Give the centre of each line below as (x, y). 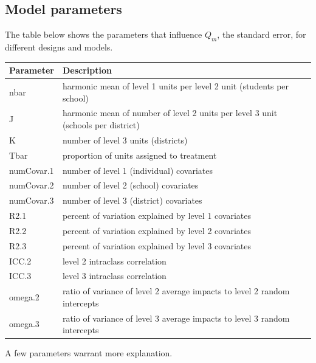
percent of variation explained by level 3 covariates (157, 245)
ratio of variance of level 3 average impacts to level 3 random (176, 318)
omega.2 (24, 297)
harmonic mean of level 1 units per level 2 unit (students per (176, 85)
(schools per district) (101, 124)
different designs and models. (59, 47)
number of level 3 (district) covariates (132, 200)
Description (87, 70)
